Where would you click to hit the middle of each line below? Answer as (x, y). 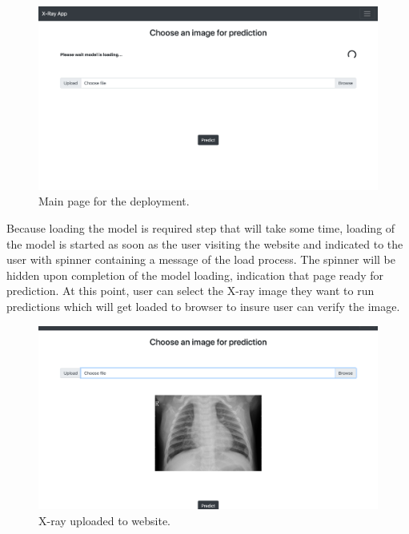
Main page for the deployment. (114, 201)
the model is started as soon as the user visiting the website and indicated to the (205, 243)
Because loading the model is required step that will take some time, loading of (201, 227)
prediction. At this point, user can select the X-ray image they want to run (190, 291)
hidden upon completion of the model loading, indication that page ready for (195, 275)
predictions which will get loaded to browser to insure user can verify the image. (203, 306)
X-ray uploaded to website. (105, 520)
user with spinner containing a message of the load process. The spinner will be (201, 259)
